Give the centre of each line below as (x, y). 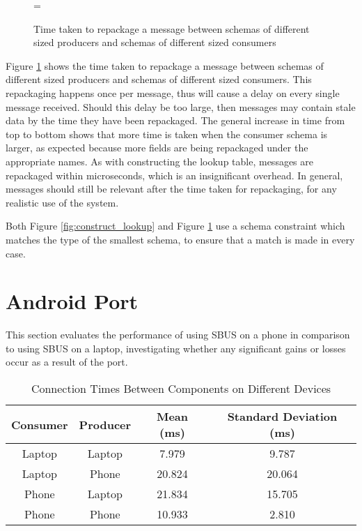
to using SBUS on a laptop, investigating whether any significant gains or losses (176, 348)
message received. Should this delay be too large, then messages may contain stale (181, 106)
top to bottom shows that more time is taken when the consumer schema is (167, 134)
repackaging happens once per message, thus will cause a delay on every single (173, 92)
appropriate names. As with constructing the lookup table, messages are (159, 161)
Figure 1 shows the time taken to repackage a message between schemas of (165, 65)
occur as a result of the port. (67, 362)
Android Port (72, 301)
